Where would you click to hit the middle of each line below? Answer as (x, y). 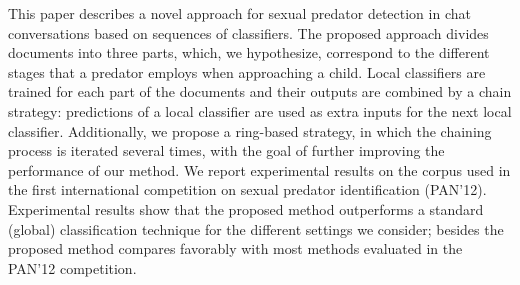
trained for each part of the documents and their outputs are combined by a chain (260, 91)
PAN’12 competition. (72, 267)
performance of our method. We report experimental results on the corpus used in (259, 169)
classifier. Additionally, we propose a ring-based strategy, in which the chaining (250, 130)
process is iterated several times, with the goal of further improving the (226, 150)
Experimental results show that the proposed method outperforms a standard (246, 208)
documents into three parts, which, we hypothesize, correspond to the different (249, 52)
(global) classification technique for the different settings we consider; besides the (256, 228)
